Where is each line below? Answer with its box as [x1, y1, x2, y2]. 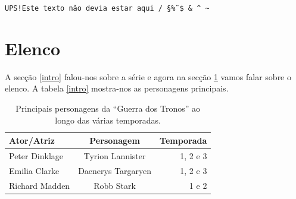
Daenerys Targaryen [78, 164, 152, 176]
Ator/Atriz [9, 134, 55, 147]
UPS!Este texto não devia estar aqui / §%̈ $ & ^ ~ [5, 4, 210, 12]
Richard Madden [9, 179, 70, 191]
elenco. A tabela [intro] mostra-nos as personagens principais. [5, 82, 229, 94]
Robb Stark [94, 179, 136, 191]
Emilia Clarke [9, 164, 60, 176]
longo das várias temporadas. [55, 113, 161, 126]
